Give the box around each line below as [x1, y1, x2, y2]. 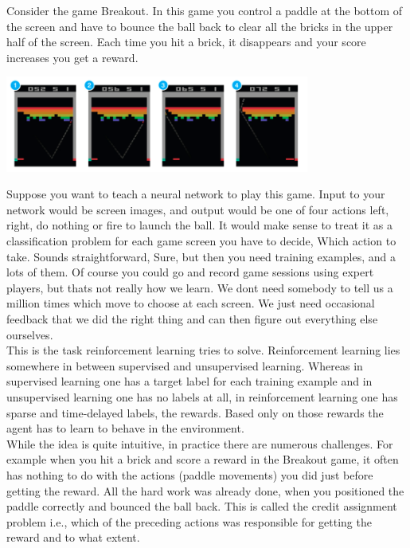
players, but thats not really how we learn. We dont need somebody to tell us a [6, 279, 393, 296]
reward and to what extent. [6, 529, 140, 546]
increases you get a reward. [6, 49, 139, 65]
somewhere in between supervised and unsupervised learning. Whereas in [6, 357, 363, 374]
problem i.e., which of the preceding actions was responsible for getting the [6, 513, 372, 530]
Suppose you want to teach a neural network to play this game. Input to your [6, 186, 385, 202]
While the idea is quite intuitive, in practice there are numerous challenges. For [6, 435, 393, 452]
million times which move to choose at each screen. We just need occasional [6, 295, 375, 311]
